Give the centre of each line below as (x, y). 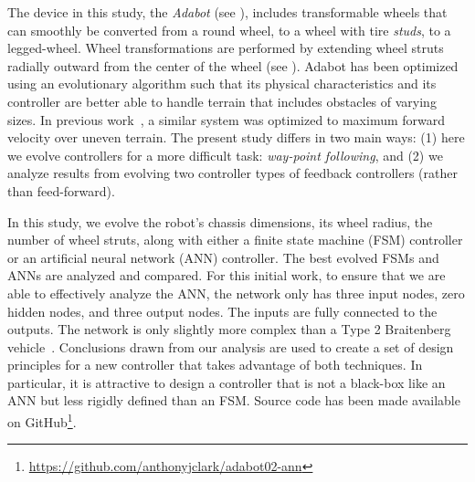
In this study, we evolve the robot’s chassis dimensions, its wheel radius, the (220, 221)
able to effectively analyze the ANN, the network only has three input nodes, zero (236, 293)
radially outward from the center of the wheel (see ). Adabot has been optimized (233, 65)
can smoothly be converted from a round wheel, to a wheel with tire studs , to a (229, 30)
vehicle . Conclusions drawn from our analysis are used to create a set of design (231, 346)
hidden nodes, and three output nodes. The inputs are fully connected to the (222, 311)
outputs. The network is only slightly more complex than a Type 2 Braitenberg (229, 329)
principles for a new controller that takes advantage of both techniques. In (215, 365)
